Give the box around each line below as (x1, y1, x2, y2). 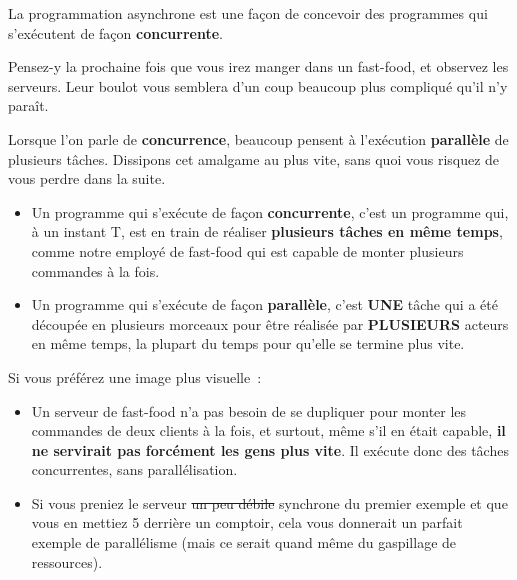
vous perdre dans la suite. (8, 168, 166, 189)
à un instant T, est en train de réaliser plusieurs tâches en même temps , (31, 221, 503, 242)
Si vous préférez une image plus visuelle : (8, 366, 262, 387)
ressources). (31, 551, 103, 572)
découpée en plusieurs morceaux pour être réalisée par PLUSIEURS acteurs (31, 313, 509, 334)
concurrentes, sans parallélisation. (31, 459, 238, 480)
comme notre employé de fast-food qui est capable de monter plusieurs (31, 240, 464, 261)
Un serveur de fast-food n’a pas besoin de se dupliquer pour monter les (31, 400, 467, 421)
